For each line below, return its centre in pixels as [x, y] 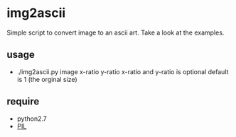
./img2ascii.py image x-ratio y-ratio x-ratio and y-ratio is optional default [123, 71]
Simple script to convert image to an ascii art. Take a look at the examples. [116, 32]
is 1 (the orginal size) [47, 79]
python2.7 [32, 119]
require [23, 101]
